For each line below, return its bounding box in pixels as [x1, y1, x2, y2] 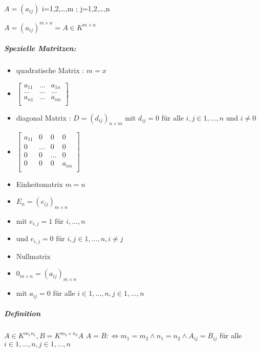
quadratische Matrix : [16, 65, 84, 76]
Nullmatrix [16, 250, 51, 261]
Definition [4, 308, 40, 319]
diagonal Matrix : [16, 112, 71, 123]
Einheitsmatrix [16, 178, 63, 189]
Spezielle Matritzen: [4, 43, 76, 54]
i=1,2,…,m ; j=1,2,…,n [41, 3, 110, 13]
